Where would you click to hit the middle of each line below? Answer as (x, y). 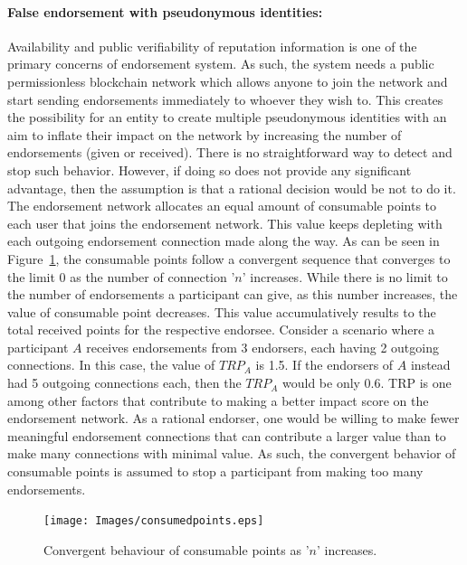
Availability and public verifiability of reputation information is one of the (212, 46)
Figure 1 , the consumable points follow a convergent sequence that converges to (229, 258)
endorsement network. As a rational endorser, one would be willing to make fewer (233, 418)
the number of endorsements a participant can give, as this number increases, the (233, 294)
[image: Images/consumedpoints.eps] (154, 521)
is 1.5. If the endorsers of (324, 365)
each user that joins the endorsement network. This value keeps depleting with (225, 223)
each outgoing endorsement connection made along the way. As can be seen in (224, 241)
